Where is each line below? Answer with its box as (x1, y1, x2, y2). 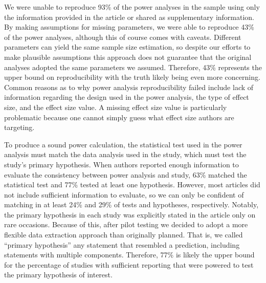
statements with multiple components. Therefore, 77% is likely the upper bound (4, 249, 255, 260)
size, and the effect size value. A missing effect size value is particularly (4, 101, 227, 112)
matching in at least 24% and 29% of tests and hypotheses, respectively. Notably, (4, 199, 259, 210)
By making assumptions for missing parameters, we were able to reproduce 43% (4, 21, 254, 32)
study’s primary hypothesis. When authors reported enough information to (4, 159, 239, 169)
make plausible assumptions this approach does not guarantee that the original (4, 51, 252, 62)
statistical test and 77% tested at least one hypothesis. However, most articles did (4, 179, 260, 190)
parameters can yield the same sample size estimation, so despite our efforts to (4, 41, 251, 52)
